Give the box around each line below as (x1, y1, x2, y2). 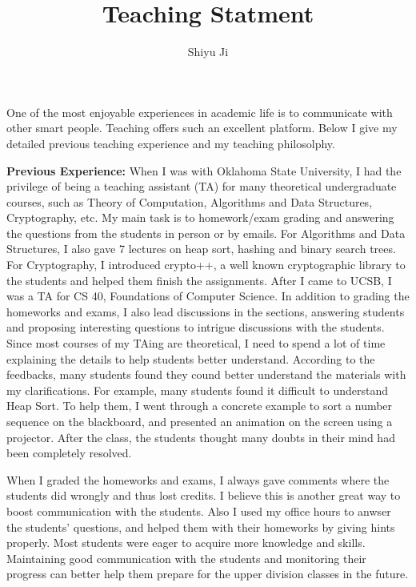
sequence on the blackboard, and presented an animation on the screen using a (6, 413, 393, 429)
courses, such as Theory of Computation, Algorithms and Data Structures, (6, 193, 373, 210)
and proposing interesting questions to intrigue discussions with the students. (6, 319, 385, 336)
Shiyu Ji (187, 43, 229, 60)
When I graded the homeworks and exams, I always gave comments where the (6, 471, 390, 488)
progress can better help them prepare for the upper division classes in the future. (6, 565, 409, 582)
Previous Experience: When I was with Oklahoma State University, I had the (6, 162, 402, 179)
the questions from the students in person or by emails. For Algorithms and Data (6, 224, 406, 241)
